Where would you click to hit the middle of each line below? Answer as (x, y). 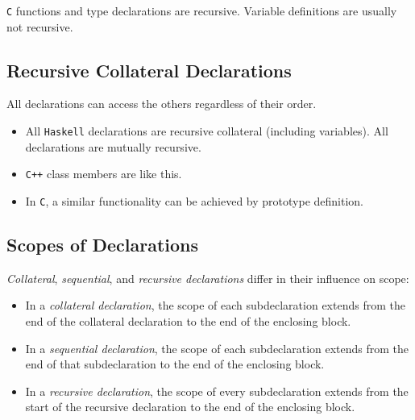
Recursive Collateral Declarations (149, 70)
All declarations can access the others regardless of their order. (162, 104)
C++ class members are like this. (104, 174)
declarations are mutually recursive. (113, 146)
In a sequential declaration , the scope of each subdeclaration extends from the (217, 348)
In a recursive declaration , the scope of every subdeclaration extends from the (217, 391)
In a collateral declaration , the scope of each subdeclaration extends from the (215, 305)
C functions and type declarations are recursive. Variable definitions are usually (202, 10)
